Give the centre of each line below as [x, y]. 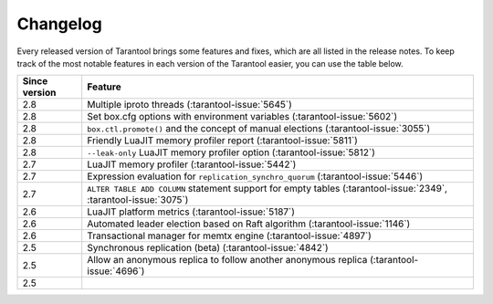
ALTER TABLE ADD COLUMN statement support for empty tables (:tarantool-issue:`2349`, [267, 189]
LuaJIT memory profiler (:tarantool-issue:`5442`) [192, 164]
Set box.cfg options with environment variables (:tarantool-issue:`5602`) [242, 117]
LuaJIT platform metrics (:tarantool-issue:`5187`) [191, 212]
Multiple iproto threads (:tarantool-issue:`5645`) [189, 105]
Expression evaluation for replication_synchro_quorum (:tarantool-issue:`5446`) [255, 176]
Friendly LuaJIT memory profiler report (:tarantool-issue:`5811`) [222, 141]
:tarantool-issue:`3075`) [138, 200]
